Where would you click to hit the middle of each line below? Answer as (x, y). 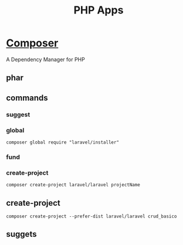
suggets (21, 234)
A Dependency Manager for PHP (45, 59)
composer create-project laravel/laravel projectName (73, 185)
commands (27, 98)
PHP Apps (99, 10)
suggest (18, 114)
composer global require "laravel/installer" (62, 142)
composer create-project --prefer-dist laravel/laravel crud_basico (91, 216)
